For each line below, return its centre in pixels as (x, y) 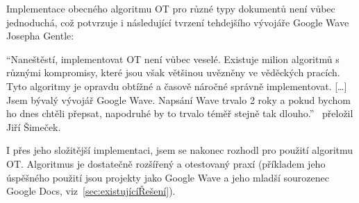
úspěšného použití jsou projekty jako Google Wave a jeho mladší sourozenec (168, 177)
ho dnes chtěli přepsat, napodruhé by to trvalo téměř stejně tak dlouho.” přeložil (180, 113)
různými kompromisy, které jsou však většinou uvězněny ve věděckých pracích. (173, 72)
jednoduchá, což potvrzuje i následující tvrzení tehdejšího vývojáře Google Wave (178, 22)
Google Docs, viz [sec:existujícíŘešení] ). (91, 191)
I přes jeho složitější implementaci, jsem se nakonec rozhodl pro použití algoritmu (180, 150)
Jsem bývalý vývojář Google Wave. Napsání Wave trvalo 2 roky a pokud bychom (179, 99)
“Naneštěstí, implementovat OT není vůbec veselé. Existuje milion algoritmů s (173, 59)
